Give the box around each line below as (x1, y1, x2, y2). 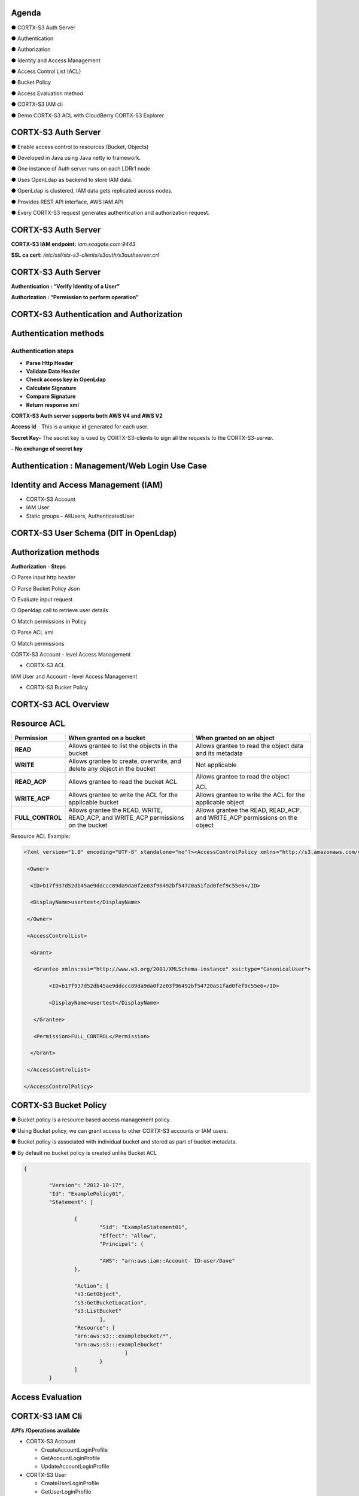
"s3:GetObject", (74, 1291, 122, 1298)
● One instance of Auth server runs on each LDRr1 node (11, 165, 151, 172)
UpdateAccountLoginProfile (41, 1463, 109, 1470)
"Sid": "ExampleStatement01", (99, 1224, 188, 1231)
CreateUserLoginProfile (41, 1480, 99, 1487)
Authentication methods (11, 329, 104, 339)
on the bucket (68, 821, 108, 829)
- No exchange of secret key (11, 445, 83, 452)
